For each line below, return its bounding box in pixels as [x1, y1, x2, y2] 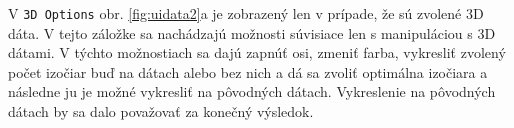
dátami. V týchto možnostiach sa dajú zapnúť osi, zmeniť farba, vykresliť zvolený [8, 42, 506, 63]
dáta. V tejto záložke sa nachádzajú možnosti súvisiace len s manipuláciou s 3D [8, 22, 496, 43]
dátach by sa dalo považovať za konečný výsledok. [8, 101, 314, 122]
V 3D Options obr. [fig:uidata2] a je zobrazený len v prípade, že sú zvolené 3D [8, 3, 484, 23]
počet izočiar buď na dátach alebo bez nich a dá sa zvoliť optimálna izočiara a [8, 61, 488, 82]
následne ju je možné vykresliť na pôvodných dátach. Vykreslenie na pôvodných [8, 81, 496, 102]
